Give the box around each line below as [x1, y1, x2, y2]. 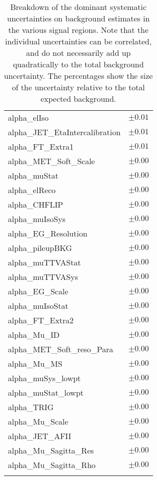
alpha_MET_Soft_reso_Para [8, 343, 113, 355]
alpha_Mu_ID [8, 329, 60, 340]
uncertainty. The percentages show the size [4, 70, 153, 81]
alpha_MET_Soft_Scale [8, 155, 95, 167]
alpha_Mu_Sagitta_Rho [8, 459, 96, 471]
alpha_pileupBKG [8, 242, 72, 253]
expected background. [40, 93, 116, 104]
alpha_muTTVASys [8, 271, 78, 282]
